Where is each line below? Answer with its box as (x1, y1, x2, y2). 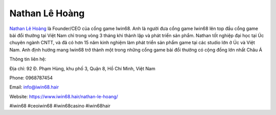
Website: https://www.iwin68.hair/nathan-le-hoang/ (9, 93, 119, 99)
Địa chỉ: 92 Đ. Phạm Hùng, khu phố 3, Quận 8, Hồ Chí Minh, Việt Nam (9, 65, 155, 71)
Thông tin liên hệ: (9, 56, 47, 62)
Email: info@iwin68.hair (9, 84, 59, 90)
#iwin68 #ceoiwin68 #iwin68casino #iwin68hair (9, 103, 111, 109)
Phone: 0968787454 (9, 74, 53, 81)
